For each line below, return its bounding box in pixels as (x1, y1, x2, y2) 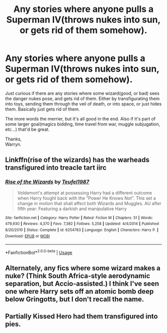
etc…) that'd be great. (5, 126, 50, 132)
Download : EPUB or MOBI (5, 233, 50, 238)
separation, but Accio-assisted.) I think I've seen (5, 280, 159, 288)
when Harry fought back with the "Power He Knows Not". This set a (17, 195, 156, 201)
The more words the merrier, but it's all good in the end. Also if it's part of (5, 115, 156, 121)
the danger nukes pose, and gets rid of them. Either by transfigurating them (5, 96, 160, 102)
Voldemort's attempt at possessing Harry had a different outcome (17, 190, 153, 196)
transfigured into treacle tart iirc (5, 163, 107, 172)
